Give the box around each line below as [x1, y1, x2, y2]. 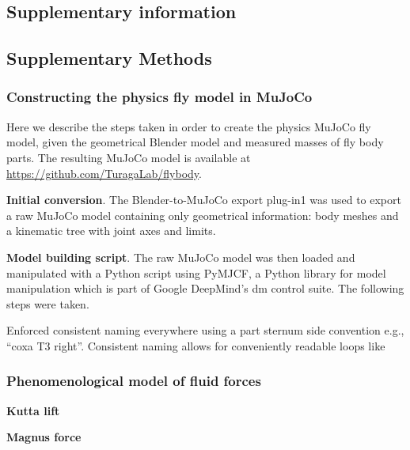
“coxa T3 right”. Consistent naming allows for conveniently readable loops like [6, 337, 385, 354]
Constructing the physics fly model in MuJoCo [6, 87, 313, 107]
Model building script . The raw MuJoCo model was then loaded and [6, 248, 355, 265]
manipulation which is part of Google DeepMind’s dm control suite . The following [6, 280, 404, 297]
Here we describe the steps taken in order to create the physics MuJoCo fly [6, 118, 371, 134]
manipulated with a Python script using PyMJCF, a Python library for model [6, 264, 386, 281]
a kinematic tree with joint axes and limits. [6, 222, 216, 239]
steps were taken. [6, 295, 89, 312]
